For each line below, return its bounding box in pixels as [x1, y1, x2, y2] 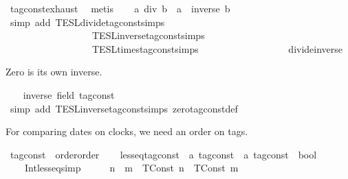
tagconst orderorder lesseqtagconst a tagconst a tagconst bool [10, 147, 317, 161]
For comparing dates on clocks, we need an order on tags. [6, 124, 248, 139]
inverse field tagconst [23, 87, 115, 102]
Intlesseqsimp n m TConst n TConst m [24, 160, 239, 175]
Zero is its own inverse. [6, 64, 102, 79]
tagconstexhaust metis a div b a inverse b [10, 1, 230, 15]
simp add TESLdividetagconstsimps [10, 14, 165, 29]
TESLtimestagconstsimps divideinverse [91, 41, 343, 56]
